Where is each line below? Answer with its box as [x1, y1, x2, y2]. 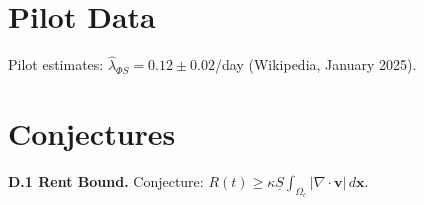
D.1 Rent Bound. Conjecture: [8, 171, 204, 192]
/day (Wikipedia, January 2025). [215, 54, 417, 75]
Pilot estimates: [8, 54, 104, 75]
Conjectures [8, 113, 176, 154]
